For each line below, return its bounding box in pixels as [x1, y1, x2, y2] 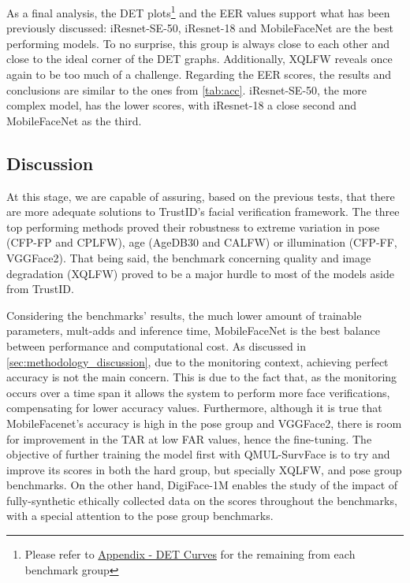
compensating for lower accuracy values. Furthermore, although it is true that [6, 399, 382, 416]
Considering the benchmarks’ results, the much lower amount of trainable [6, 306, 362, 323]
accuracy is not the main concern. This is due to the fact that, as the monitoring [6, 369, 397, 385]
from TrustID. [6, 280, 74, 297]
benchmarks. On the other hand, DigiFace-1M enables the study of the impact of [6, 477, 398, 493]
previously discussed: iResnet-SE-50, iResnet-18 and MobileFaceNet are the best [6, 20, 393, 36]
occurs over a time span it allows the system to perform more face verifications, [6, 384, 390, 400]
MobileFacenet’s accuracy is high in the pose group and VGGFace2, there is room [6, 414, 402, 431]
